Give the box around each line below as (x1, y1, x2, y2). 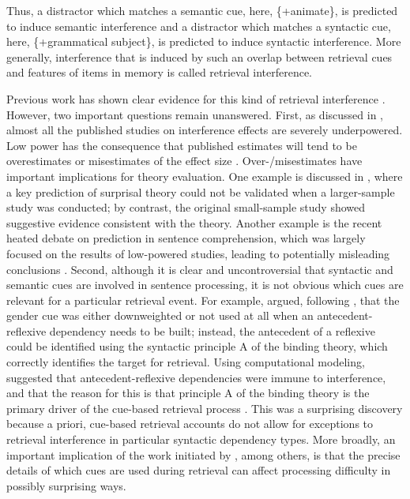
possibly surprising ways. (6, 477, 126, 493)
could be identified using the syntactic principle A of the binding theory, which (6, 338, 388, 355)
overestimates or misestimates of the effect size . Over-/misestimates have (6, 152, 363, 169)
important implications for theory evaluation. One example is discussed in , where (6, 167, 403, 184)
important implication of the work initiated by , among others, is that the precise (6, 446, 401, 463)
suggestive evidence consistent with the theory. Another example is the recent (6, 214, 382, 231)
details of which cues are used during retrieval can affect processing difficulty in (6, 462, 391, 478)
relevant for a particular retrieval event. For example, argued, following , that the (6, 291, 400, 308)
